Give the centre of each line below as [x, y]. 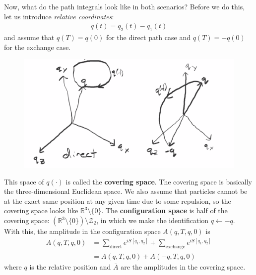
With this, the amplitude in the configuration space [82, 231]
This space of [24, 181]
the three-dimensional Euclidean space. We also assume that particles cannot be [126, 191]
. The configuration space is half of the [164, 210]
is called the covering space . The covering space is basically [159, 181]
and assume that [29, 37]
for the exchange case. [37, 47]
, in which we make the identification [153, 220]
